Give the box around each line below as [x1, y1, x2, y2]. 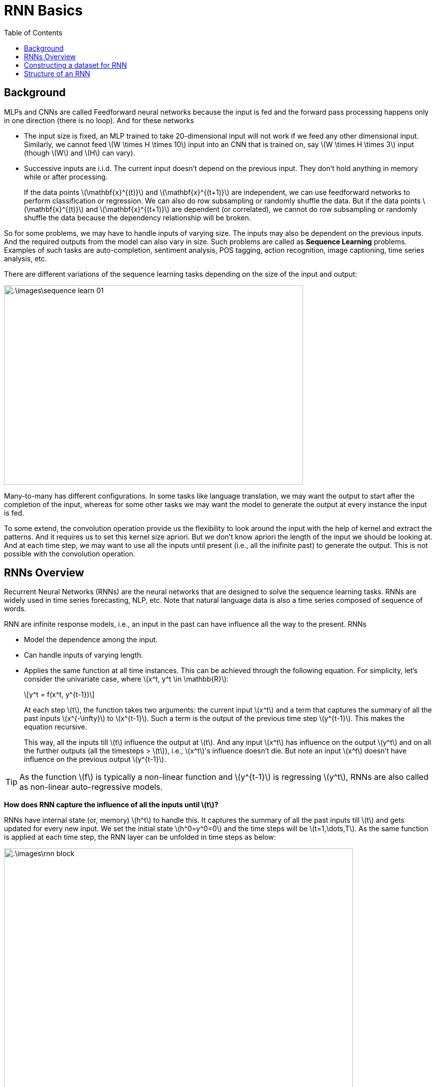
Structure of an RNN [24, 69, 90, 78]
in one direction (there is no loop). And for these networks [4, 116, 194, 125]
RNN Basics [4, 2, 83, 19]
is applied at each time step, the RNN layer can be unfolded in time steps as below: [4, 833, 276, 842]
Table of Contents [4, 28, 63, 37]
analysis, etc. [4, 254, 47, 263]
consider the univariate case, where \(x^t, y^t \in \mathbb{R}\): [24, 675, 229, 684]
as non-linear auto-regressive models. [19, 782, 163, 792]
